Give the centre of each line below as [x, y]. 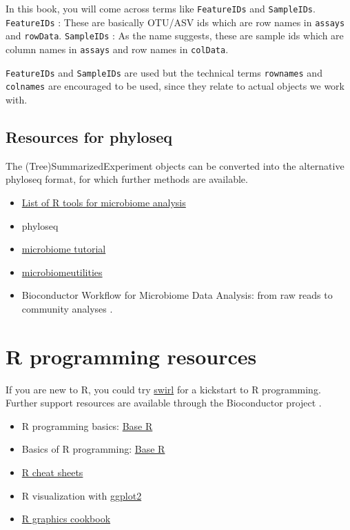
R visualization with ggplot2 [82, 495]
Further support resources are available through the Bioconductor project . [164, 403]
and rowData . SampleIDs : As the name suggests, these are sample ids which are [175, 36]
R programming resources [131, 356]
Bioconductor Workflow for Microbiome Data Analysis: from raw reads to [177, 295]
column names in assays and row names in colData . [117, 49]
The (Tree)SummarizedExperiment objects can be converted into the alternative [175, 165]
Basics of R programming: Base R [93, 449]
